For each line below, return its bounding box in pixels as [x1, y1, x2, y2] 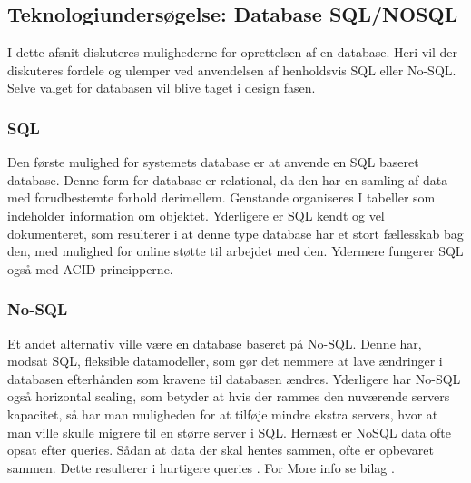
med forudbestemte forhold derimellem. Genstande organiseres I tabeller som [7, 188, 436, 207]
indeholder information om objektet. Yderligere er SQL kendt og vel [7, 205, 385, 224]
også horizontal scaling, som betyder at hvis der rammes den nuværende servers [7, 387, 450, 406]
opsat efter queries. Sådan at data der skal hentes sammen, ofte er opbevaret [7, 440, 434, 459]
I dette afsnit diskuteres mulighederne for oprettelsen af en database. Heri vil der [7, 43, 458, 62]
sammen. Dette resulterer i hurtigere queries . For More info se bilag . [7, 458, 395, 477]
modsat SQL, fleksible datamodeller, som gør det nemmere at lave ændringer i [7, 351, 443, 370]
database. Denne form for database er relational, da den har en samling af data [7, 170, 448, 189]
